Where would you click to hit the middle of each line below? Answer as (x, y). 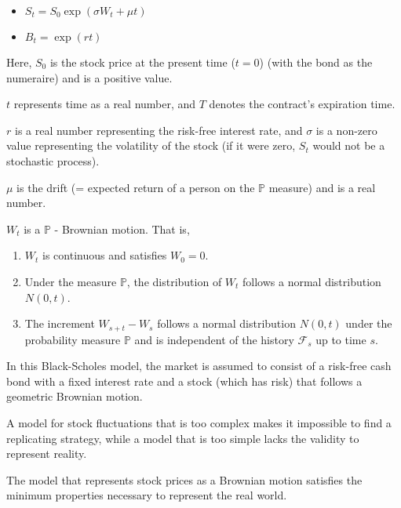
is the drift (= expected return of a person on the (136, 187)
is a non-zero (346, 130)
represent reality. (47, 454)
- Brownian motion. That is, (122, 229)
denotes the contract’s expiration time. (302, 104)
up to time (341, 339)
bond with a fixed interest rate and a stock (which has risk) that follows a (184, 381)
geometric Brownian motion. (75, 396)
